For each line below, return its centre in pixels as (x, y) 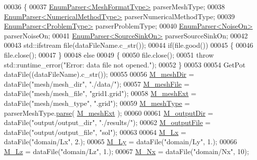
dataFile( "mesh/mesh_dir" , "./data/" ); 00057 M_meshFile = (97, 83)
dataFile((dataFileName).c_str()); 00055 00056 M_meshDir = (99, 74)
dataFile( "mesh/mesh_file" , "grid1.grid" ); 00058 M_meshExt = (100, 93)
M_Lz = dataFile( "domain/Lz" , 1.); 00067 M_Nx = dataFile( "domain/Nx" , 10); (127, 151)
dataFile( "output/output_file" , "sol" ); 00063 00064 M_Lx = (95, 132)
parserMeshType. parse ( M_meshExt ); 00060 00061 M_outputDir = (109, 112)
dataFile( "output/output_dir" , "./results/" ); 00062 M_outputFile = (107, 122)
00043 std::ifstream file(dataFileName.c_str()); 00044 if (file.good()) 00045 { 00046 (129, 45)
